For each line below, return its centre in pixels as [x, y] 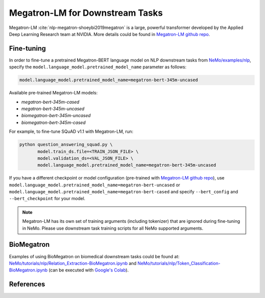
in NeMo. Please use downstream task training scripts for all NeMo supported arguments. [113, 228]
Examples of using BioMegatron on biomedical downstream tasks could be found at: [94, 256]
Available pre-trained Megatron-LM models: [53, 93]
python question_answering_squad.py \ [66, 145]
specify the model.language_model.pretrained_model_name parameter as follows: [98, 67]
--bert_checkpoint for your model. [47, 199]
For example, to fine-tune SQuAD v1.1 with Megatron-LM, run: [71, 132]
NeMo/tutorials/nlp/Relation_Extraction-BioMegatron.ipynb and [73, 263]
